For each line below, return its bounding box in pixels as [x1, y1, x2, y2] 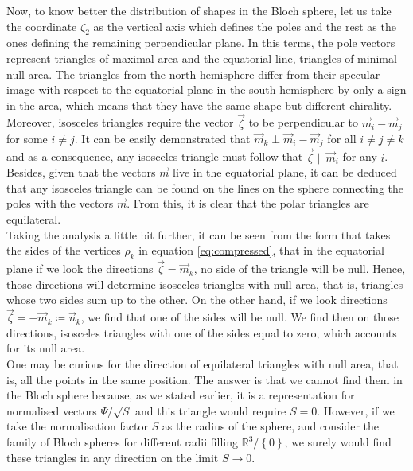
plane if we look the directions [6, 260, 154, 277]
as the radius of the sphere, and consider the [162, 418, 380, 434]
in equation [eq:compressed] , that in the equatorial [138, 242, 384, 259]
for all [327, 130, 357, 147]
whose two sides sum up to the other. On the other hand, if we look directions [6, 291, 388, 308]
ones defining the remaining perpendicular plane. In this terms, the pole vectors [6, 34, 395, 51]
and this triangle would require [135, 402, 286, 418]
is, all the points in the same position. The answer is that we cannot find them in [6, 371, 403, 387]
